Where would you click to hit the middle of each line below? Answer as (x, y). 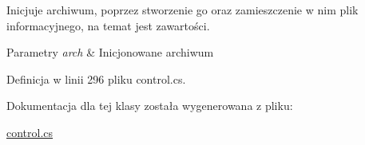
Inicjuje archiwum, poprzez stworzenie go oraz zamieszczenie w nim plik (182, 10)
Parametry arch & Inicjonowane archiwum (110, 52)
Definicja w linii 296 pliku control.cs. (96, 78)
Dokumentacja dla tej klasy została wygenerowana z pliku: (150, 106)
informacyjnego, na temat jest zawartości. (108, 25)
